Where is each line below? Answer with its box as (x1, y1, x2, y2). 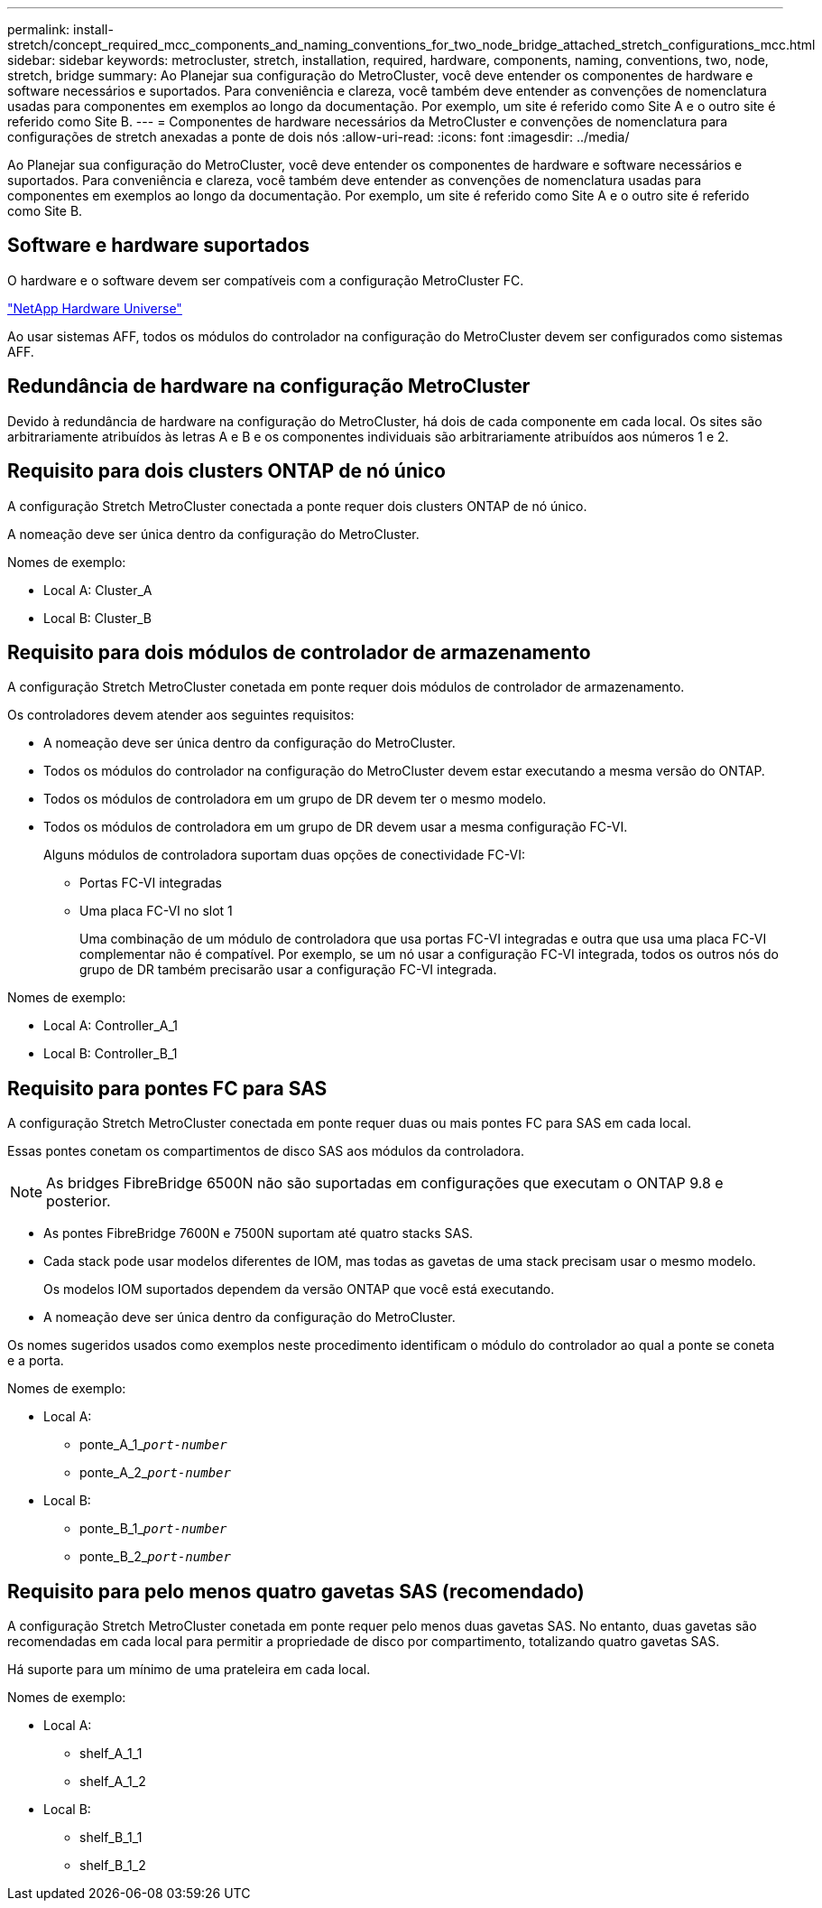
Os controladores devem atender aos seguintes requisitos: (7, 707, 355, 723)
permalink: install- (7, 22, 114, 37)
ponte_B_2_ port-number (79, 1549, 231, 1565)
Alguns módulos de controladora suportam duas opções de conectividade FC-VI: (43, 847, 525, 863)
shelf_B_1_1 (79, 1829, 143, 1846)
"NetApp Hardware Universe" (7, 300, 182, 316)
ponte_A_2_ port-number (79, 1465, 231, 1481)
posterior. (46, 1192, 111, 1211)
